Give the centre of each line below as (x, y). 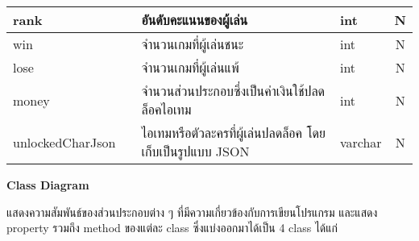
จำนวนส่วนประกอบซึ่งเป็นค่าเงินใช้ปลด (233, 91)
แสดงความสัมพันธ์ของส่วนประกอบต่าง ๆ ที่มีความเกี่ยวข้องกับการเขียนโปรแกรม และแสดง (192, 212)
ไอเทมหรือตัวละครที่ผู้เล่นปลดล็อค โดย (233, 133)
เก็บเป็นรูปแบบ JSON (195, 151)
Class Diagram (48, 185)
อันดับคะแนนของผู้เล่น (195, 20)
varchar (361, 142)
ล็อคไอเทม (166, 109)
